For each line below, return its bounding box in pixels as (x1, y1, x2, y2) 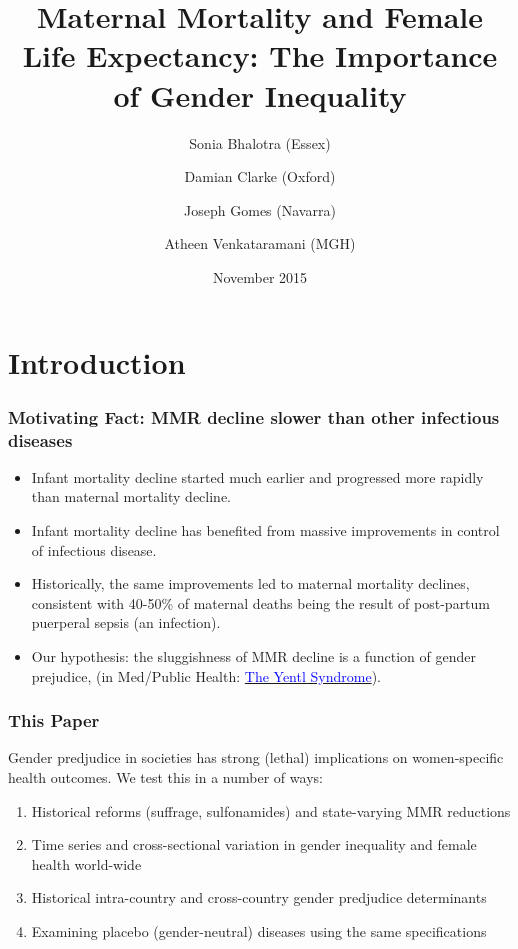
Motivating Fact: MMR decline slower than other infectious (8, 404, 500, 429)
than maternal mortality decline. (31, 486, 232, 507)
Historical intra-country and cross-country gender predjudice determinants (31, 887, 487, 908)
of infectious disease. (31, 539, 157, 560)
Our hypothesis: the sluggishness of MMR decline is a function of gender (31, 645, 476, 666)
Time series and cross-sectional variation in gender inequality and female (31, 834, 477, 855)
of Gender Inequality (113, 74, 407, 115)
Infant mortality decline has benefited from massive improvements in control (31, 519, 500, 540)
